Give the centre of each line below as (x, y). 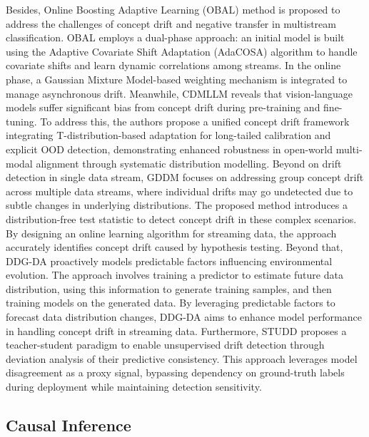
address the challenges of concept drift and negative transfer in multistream (171, 23)
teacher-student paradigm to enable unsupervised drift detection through (165, 345)
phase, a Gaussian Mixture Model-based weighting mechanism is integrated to (177, 79)
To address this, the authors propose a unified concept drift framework (195, 121)
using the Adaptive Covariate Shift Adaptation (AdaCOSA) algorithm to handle (182, 51)
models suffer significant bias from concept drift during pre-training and (163, 107)
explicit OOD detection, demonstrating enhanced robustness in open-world (169, 149)
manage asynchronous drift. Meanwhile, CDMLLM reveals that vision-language (179, 93)
